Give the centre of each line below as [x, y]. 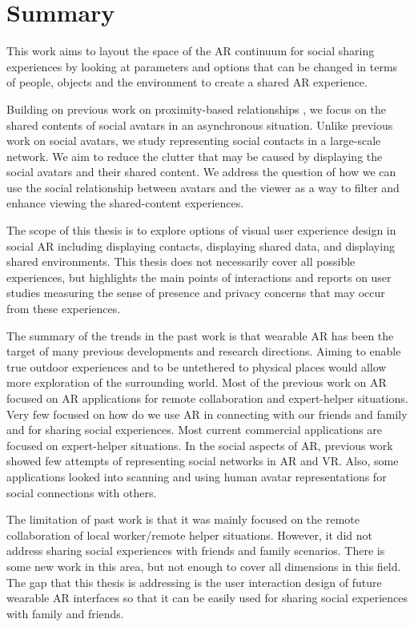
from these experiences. [64, 309]
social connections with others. [82, 492]
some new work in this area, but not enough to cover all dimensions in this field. [204, 566]
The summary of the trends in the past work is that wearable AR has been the [200, 335]
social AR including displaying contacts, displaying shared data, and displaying [201, 245]
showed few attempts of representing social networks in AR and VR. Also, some [203, 461]
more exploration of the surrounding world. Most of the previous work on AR [197, 382]
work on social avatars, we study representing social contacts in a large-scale [194, 141]
